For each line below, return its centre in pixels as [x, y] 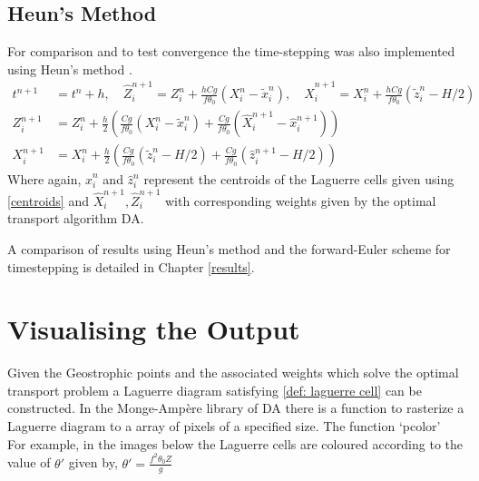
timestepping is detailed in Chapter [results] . [131, 266]
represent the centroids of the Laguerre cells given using [299, 179]
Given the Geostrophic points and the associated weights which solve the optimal [233, 373]
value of [29, 462]
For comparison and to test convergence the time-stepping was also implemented [231, 51]
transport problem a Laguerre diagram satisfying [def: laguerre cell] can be [215, 390]
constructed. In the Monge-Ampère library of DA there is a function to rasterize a [236, 408]
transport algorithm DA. [76, 218]
